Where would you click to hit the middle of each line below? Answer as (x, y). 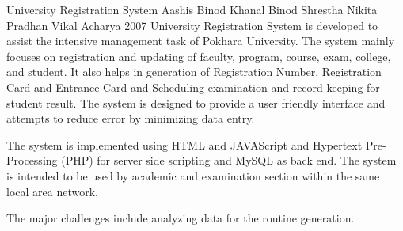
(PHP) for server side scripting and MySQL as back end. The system (229, 160)
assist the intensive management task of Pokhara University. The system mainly (201, 41)
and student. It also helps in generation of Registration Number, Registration (194, 72)
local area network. (52, 191)
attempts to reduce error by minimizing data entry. (131, 118)
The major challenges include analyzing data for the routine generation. (181, 218)
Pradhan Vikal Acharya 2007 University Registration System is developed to (192, 25)
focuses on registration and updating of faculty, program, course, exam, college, (199, 56)
